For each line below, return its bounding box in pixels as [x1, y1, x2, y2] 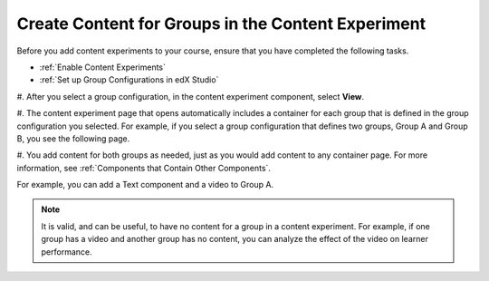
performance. [41, 246, 92, 257]
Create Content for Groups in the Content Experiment [16, 14, 426, 34]
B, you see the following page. [16, 132, 130, 144]
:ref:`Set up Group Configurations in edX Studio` [39, 74, 219, 85]
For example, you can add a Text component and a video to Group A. [16, 179, 274, 190]
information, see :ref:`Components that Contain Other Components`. [16, 162, 272, 173]
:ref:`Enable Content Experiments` [39, 62, 167, 73]
